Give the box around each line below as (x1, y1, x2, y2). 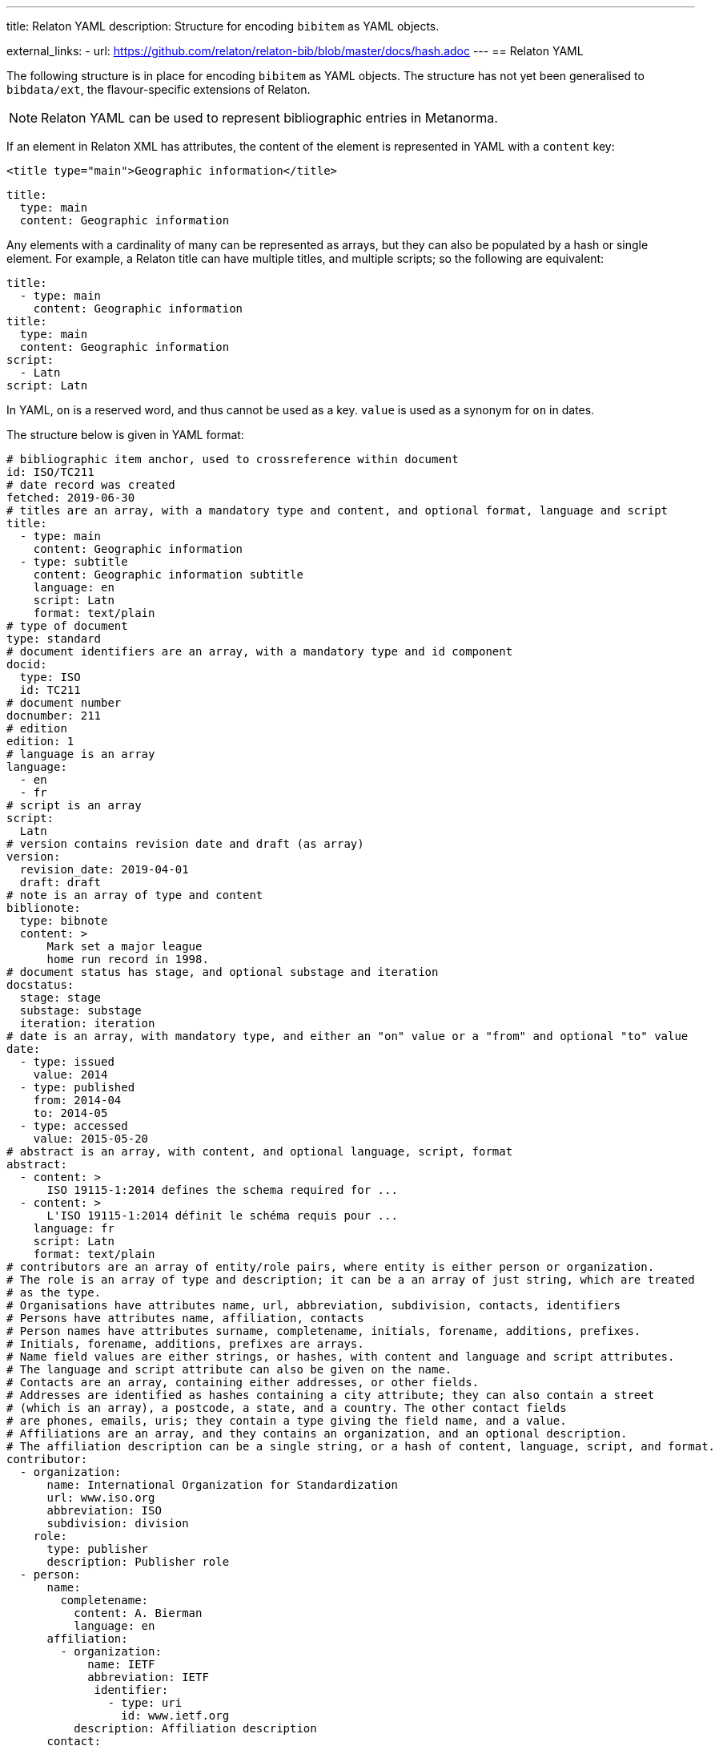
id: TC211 (19, 683, 81, 696)
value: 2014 (33, 1068, 108, 1081)
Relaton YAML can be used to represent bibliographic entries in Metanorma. (41, 110, 498, 126)
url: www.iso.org (46, 1491, 155, 1504)
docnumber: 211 (6, 709, 102, 722)
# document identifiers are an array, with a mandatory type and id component (6, 645, 513, 658)
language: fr (33, 1222, 114, 1235)
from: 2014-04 (33, 1094, 122, 1107)
